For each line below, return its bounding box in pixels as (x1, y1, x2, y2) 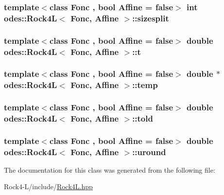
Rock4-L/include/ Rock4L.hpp (4, 181, 93, 191)
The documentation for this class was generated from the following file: (4, 165, 215, 175)
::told (132, 112, 153, 124)
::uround (132, 145, 166, 158)
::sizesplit (132, 12, 169, 24)
